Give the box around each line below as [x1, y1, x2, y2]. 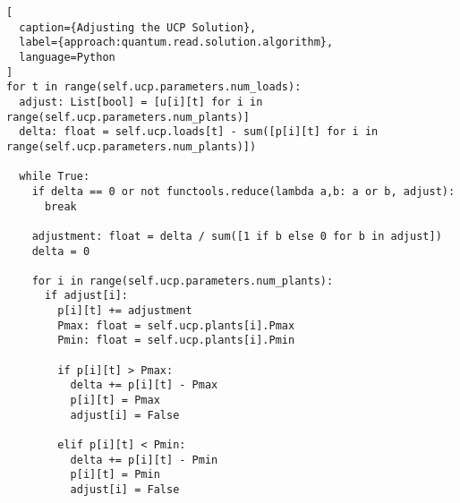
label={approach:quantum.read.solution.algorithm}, [19, 36, 334, 49]
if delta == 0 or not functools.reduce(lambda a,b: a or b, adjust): [31, 184, 456, 198]
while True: [19, 170, 90, 183]
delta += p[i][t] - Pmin [70, 453, 218, 466]
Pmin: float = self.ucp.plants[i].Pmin [57, 334, 295, 347]
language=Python [19, 50, 115, 64]
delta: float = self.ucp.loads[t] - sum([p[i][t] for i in [19, 125, 379, 139]
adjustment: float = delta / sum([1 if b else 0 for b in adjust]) [31, 229, 442, 243]
